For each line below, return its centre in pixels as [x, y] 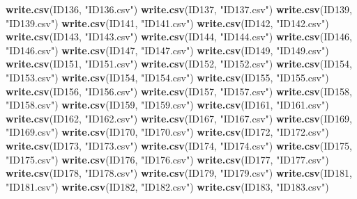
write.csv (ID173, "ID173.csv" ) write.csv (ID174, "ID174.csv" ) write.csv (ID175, [179, 145]
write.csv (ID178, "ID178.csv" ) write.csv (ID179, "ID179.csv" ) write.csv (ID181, [179, 173]
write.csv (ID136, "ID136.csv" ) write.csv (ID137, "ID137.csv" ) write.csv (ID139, [179, 9]
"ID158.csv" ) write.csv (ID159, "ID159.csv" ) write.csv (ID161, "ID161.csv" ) [167, 105]
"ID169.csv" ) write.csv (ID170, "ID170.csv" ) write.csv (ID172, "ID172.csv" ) [167, 132]
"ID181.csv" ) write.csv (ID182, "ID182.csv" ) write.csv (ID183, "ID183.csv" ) [167, 186]
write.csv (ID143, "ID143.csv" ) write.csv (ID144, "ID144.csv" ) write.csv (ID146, [179, 37]
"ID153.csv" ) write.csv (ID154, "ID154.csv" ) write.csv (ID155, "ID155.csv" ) [167, 77]
